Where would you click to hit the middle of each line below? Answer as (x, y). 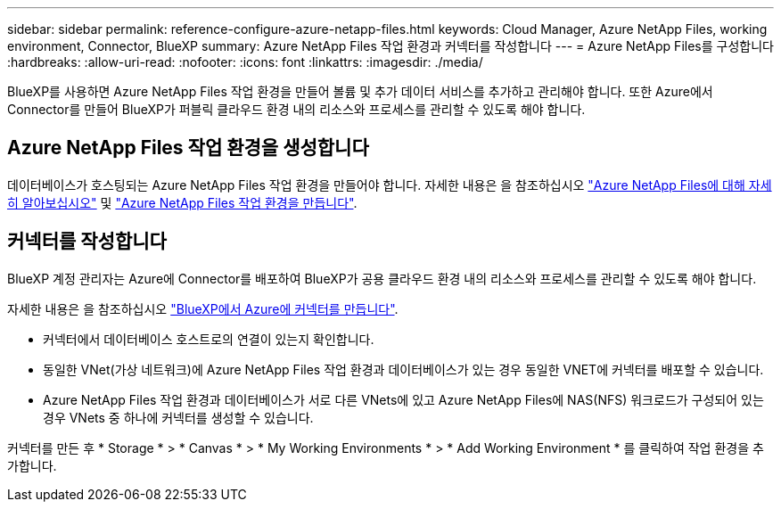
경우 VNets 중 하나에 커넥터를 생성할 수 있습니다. (178, 417)
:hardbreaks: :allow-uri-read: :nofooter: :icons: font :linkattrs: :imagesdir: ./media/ (245, 62)
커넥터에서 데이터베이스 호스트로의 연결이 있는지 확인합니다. (209, 339)
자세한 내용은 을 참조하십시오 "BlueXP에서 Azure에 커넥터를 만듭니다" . (203, 308)
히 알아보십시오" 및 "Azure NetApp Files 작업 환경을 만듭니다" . (182, 202)
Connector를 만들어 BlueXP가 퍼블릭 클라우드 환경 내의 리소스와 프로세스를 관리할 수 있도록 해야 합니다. (296, 109)
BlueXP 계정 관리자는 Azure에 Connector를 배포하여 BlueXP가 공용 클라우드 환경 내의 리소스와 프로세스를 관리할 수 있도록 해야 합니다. (382, 278)
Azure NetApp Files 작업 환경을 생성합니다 (188, 148)
